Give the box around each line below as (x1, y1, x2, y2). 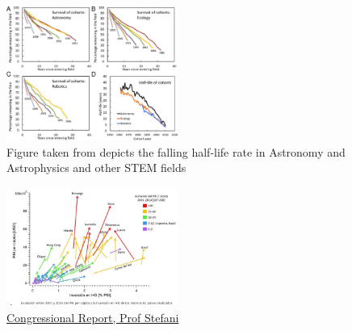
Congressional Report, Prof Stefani (6, 308, 179, 325)
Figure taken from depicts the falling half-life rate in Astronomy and (6, 143, 346, 160)
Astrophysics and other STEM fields (6, 159, 186, 176)
